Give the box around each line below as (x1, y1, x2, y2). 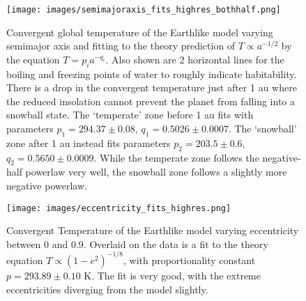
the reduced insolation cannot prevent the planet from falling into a (6, 93, 296, 108)
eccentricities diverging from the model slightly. (6, 281, 208, 296)
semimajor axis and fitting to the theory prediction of (6, 38, 236, 53)
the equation (6, 52, 60, 66)
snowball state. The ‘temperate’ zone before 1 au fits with (6, 107, 254, 122)
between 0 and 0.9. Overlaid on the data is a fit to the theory (6, 236, 268, 251)
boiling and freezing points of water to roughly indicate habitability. (6, 66, 297, 81)
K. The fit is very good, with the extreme (84, 268, 261, 282)
